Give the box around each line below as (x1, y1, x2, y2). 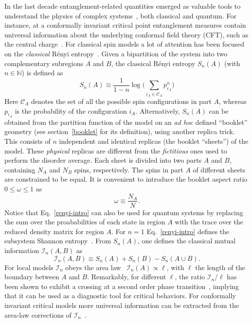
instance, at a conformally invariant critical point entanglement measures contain (4, 20, 246, 30)
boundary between (4, 272, 59, 282)
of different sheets (193, 164, 246, 174)
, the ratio (175, 272, 205, 282)
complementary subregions (4, 58, 84, 68)
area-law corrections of (4, 309, 72, 320)
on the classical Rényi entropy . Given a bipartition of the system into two (4, 48, 228, 58)
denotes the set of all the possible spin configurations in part (31, 96, 212, 106)
